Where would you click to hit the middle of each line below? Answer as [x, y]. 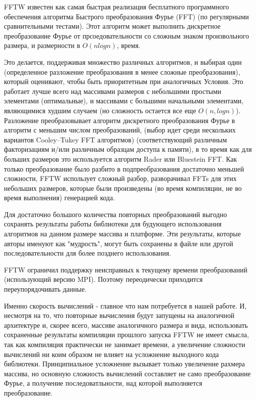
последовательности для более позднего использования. [88, 253]
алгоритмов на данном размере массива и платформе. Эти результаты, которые [123, 234]
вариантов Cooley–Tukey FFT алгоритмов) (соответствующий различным [115, 139]
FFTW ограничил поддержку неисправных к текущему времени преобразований [126, 269]
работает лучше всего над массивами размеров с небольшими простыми [113, 91]
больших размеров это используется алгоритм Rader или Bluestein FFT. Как [121, 158]
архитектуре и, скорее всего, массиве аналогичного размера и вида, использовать [126, 325]
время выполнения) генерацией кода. [60, 198]
